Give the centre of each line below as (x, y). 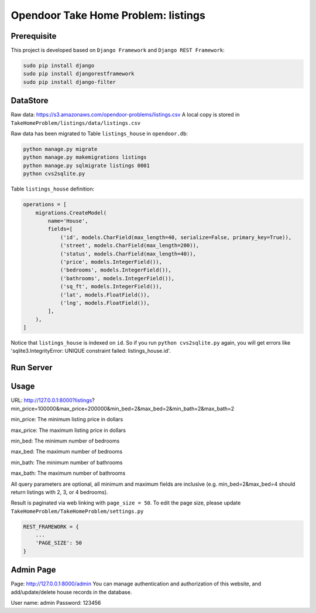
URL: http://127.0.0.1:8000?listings (51, 400)
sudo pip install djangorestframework (79, 74)
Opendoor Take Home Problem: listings (108, 15)
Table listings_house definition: (53, 189)
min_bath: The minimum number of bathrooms (67, 462)
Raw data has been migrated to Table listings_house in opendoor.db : (99, 134)
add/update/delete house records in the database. (71, 592)
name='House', (68, 221)
